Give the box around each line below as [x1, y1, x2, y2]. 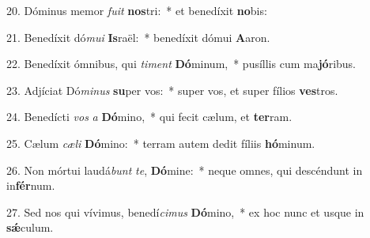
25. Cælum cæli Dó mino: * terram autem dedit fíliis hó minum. [6, 134, 315, 151]
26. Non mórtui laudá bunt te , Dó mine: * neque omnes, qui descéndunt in [6, 161, 363, 178]
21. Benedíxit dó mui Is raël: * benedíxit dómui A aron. [6, 28, 270, 45]
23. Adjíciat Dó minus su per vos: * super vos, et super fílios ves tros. [6, 81, 338, 98]
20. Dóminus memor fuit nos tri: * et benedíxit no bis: [6, 2, 267, 18]
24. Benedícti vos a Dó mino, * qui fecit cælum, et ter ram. [6, 108, 293, 125]
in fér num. [6, 177, 55, 194]
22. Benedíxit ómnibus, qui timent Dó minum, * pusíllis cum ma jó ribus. [6, 55, 356, 72]
